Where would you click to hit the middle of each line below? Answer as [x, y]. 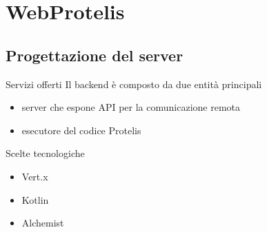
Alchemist [43, 223]
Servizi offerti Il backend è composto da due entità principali [134, 84]
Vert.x [35, 176]
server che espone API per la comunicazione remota [131, 107]
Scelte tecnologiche [45, 153]
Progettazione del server [95, 55]
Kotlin [35, 199]
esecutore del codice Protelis [81, 130]
